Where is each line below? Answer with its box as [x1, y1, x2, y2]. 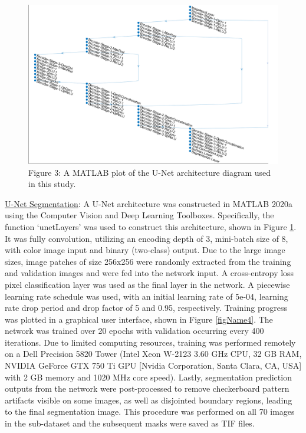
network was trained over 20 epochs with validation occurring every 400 [5, 324, 264, 337]
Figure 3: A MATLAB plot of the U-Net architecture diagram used [28, 166, 271, 178]
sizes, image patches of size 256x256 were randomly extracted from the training [5, 255, 291, 267]
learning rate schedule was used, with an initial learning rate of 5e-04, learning [5, 290, 288, 302]
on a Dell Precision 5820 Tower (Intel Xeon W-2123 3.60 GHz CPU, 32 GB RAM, [5, 347, 302, 360]
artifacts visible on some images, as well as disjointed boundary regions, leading [5, 393, 292, 406]
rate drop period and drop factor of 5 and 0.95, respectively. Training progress [5, 301, 287, 314]
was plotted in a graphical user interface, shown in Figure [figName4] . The [5, 313, 273, 325]
